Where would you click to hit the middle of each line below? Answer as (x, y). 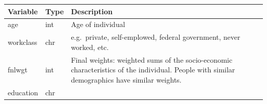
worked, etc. (90, 47)
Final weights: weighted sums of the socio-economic (152, 59)
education (23, 92)
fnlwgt (18, 70)
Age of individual (98, 24)
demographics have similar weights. (126, 79)
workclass (23, 42)
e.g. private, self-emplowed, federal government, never (156, 37)
